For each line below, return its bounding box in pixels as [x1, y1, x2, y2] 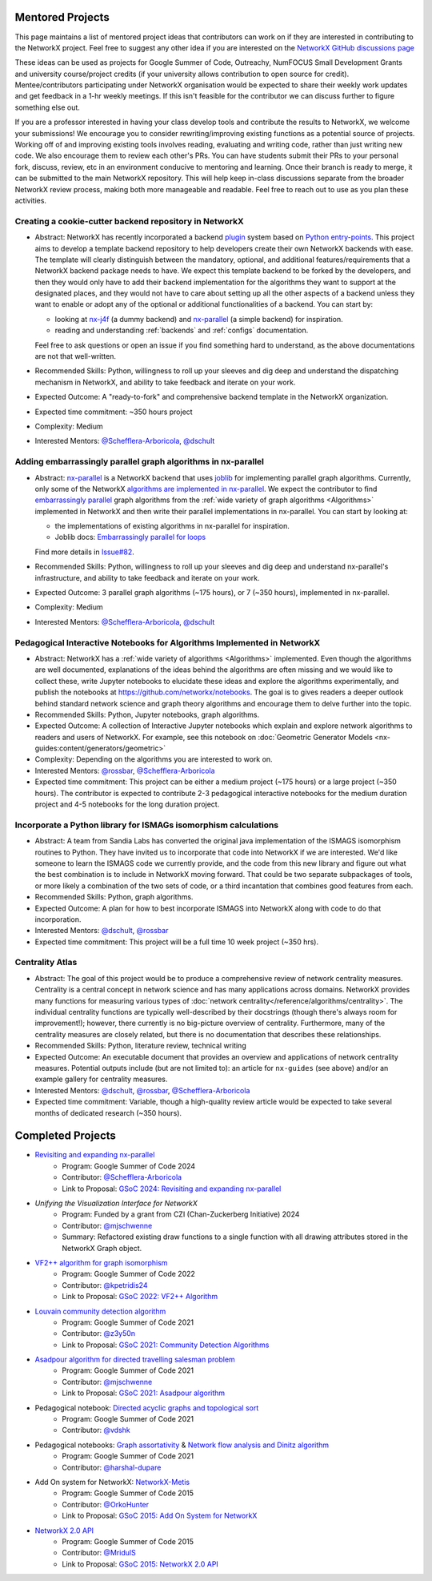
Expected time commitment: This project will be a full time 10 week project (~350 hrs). [34, 937, 319, 947]
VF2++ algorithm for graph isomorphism [34, 1257, 168, 1267]
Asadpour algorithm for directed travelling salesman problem [34, 1354, 235, 1365]
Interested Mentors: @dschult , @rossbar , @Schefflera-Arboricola [34, 1085, 250, 1095]
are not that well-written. [34, 352, 116, 361]
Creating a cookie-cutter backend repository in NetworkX [14, 215, 244, 227]
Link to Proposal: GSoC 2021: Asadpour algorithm [62, 1388, 226, 1398]
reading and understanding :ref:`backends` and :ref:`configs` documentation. [54, 325, 309, 336]
